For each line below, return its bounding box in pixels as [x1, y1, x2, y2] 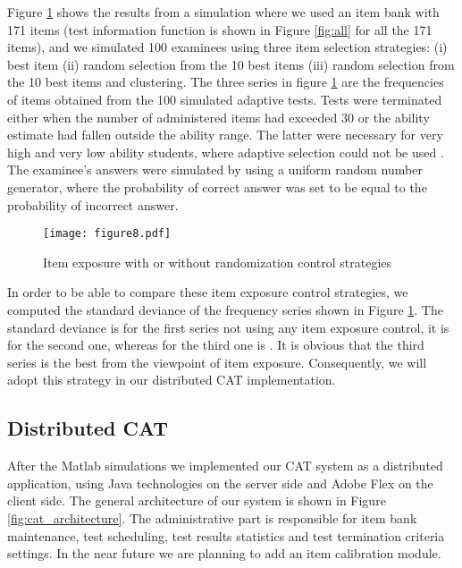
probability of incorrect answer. [7, 195, 179, 214]
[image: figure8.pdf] [43, 227, 172, 241]
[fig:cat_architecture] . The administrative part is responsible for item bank [7, 508, 417, 527]
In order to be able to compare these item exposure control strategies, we [7, 283, 408, 301]
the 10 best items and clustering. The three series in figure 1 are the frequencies [7, 72, 444, 91]
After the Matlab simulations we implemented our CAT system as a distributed [7, 456, 443, 475]
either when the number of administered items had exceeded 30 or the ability [7, 107, 430, 126]
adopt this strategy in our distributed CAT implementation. [7, 370, 336, 389]
